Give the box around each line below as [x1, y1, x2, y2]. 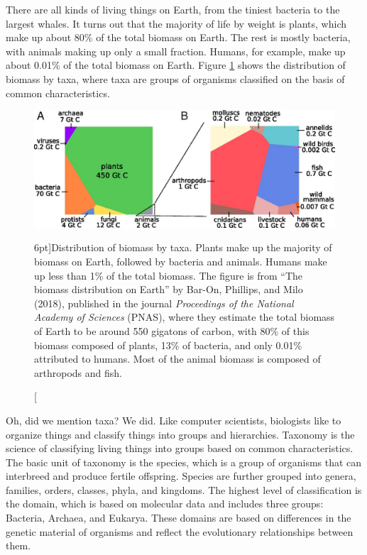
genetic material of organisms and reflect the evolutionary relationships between [6, 524, 354, 539]
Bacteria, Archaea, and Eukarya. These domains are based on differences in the [6, 510, 351, 525]
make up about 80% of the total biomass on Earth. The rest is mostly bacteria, [6, 30, 351, 45]
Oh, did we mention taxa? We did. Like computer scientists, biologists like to [6, 412, 341, 427]
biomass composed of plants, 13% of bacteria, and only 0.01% [34, 337, 302, 352]
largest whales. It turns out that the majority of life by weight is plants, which [6, 16, 347, 31]
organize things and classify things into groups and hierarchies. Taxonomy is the [6, 427, 355, 441]
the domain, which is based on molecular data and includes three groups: [6, 496, 324, 511]
